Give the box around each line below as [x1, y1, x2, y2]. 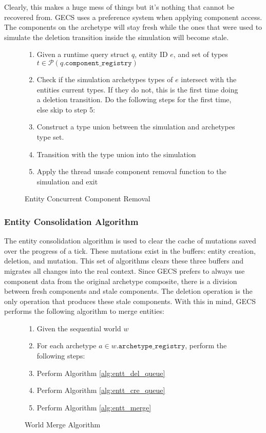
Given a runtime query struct [36, 49, 129, 60]
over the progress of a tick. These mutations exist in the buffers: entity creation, [4, 245, 256, 256]
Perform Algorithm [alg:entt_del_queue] [36, 367, 165, 378]
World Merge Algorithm [25, 419, 101, 430]
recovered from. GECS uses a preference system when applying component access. [4, 11, 262, 22]
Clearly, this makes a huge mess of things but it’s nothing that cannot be [4, 2, 235, 12]
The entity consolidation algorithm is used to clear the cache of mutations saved [4, 235, 256, 246]
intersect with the [181, 73, 237, 84]
